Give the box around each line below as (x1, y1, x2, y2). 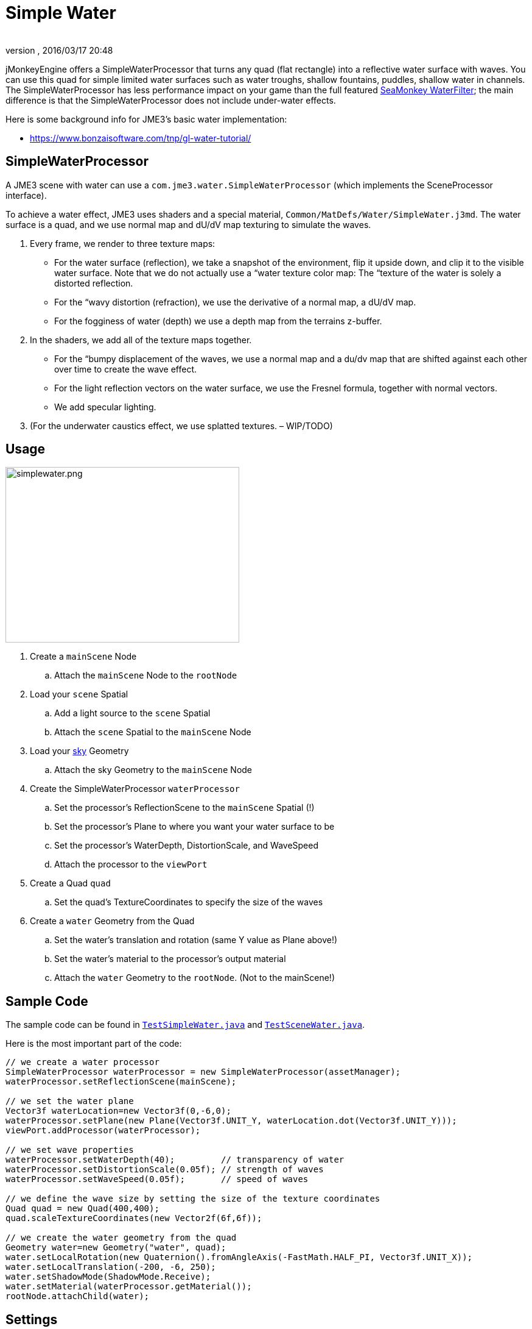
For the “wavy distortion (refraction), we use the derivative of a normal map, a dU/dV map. (54, 296, 416, 307)
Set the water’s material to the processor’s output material (54, 953, 286, 964)
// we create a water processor (5, 1057, 159, 1067)
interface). (5, 190, 47, 201)
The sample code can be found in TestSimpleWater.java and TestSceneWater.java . (5, 1019, 365, 1030)
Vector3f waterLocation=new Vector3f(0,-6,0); (5, 1106, 231, 1116)
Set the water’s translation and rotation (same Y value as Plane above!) (54, 935, 338, 946)
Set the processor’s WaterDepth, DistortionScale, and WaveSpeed (54, 840, 318, 851)
